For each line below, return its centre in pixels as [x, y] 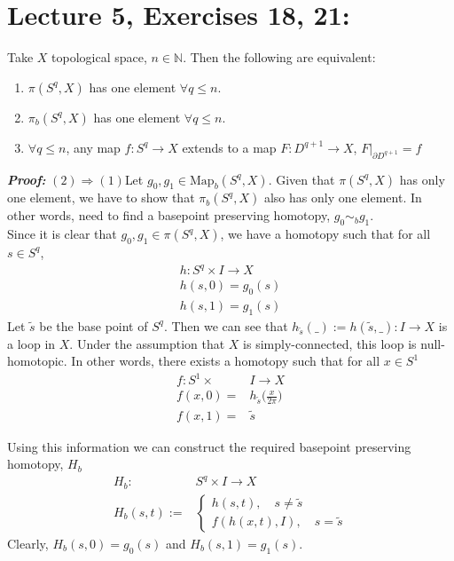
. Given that [301, 179]
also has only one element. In [343, 198]
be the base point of [94, 325]
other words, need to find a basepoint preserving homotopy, [169, 215]
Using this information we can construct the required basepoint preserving [209, 446]
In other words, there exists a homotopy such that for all [226, 361]
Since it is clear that [62, 234]
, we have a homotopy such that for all [325, 234]
